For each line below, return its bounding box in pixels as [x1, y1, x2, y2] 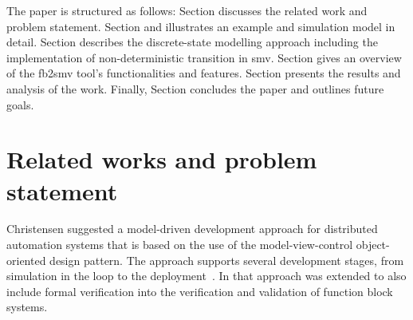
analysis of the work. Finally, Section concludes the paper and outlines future [6, 80, 384, 97]
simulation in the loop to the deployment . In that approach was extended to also [6, 267, 407, 284]
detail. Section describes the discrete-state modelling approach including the [6, 34, 378, 50]
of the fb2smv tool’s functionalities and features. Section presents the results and [6, 65, 401, 81]
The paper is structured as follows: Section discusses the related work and [6, 2, 368, 18]
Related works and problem [6, 143, 317, 176]
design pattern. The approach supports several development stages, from [49, 251, 404, 268]
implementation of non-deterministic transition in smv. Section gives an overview [6, 49, 402, 65]
